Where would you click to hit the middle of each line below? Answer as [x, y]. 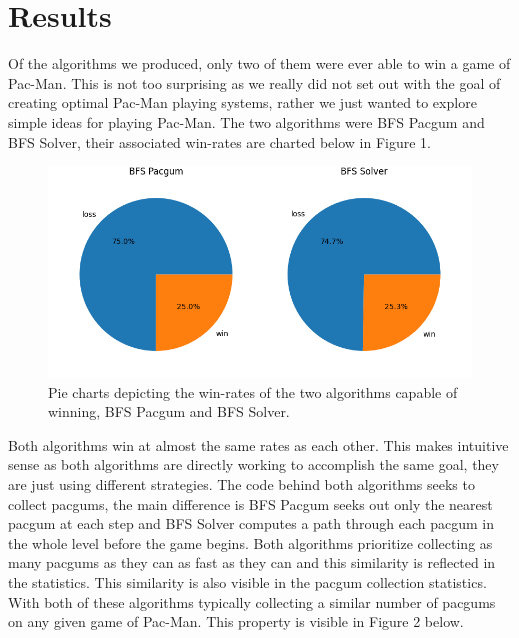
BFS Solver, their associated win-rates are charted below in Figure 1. [219, 141]
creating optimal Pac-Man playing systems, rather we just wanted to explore [242, 102]
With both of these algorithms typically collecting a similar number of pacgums [252, 601]
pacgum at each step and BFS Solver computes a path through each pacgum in [251, 523]
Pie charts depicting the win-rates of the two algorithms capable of [253, 391]
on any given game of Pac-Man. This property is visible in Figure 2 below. [236, 621]
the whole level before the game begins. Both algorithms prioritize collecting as [250, 542]
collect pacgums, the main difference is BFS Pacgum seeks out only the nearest [250, 503]
